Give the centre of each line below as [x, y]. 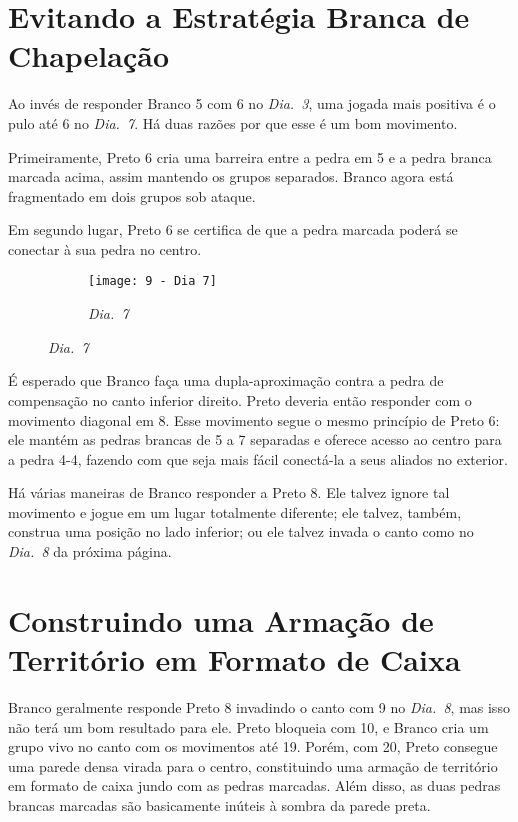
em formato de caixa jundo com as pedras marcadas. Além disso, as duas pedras [254, 785]
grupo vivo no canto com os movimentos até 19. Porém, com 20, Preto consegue [253, 746]
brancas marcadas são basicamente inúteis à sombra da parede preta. [219, 804]
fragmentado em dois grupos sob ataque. [132, 195]
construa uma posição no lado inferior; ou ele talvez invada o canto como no [241, 531]
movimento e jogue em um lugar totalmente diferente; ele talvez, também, [235, 511]
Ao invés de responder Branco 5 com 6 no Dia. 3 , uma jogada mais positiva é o [252, 103]
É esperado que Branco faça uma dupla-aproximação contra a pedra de [226, 380]
